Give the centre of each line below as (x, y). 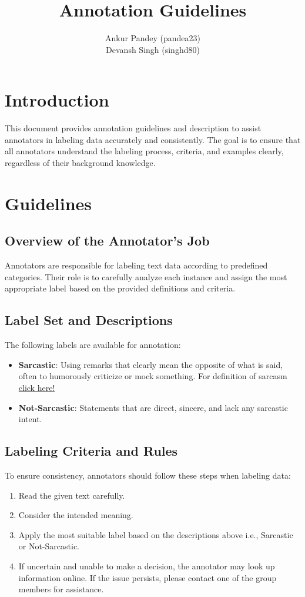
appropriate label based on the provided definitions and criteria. (120, 288)
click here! (37, 387)
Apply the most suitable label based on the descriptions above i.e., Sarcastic (156, 534)
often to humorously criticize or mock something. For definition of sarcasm (153, 376)
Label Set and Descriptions (89, 320)
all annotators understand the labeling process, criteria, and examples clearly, (144, 151)
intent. (30, 419)
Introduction (57, 100)
